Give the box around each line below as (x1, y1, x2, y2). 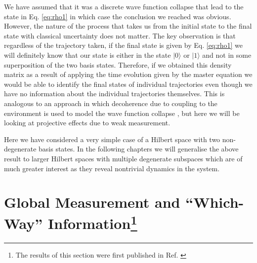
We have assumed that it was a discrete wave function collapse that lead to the (4, 1, 244, 11)
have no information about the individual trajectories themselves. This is (4, 88, 225, 99)
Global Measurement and (4, 192, 180, 212)
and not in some (202, 49, 252, 60)
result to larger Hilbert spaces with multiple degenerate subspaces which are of (4, 153, 243, 163)
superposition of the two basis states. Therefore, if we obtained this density (4, 59, 232, 70)
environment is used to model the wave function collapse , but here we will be (4, 108, 240, 118)
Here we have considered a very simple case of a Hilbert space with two (4, 134, 220, 144)
